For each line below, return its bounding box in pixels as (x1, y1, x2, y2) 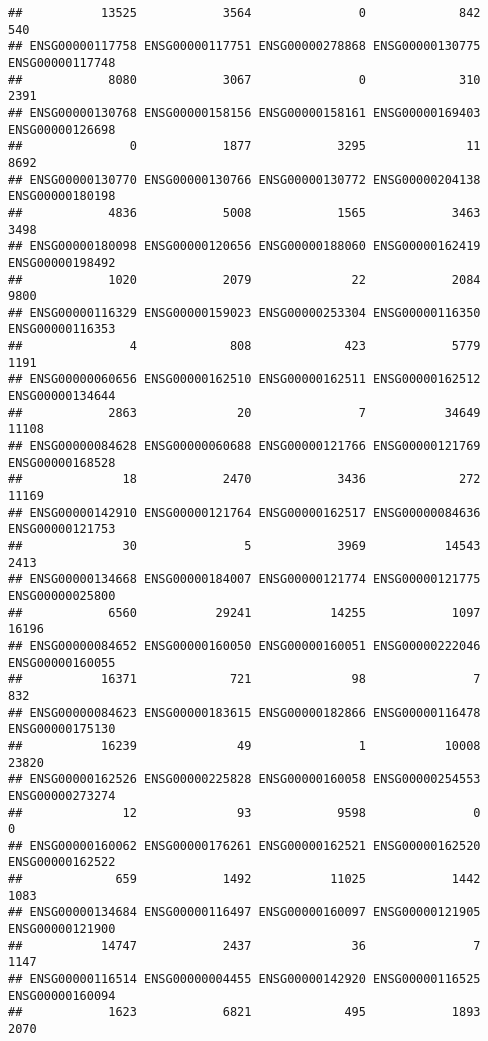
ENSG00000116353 (8, 322, 116, 337)
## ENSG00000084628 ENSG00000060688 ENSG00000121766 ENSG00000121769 (8, 439, 481, 454)
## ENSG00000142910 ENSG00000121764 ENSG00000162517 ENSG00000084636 (8, 505, 481, 520)
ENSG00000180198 (8, 189, 116, 204)
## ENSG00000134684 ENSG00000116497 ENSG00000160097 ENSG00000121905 (8, 905, 481, 920)
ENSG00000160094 (8, 988, 116, 1003)
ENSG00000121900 (8, 922, 116, 937)
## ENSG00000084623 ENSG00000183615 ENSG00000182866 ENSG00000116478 (8, 705, 481, 720)
